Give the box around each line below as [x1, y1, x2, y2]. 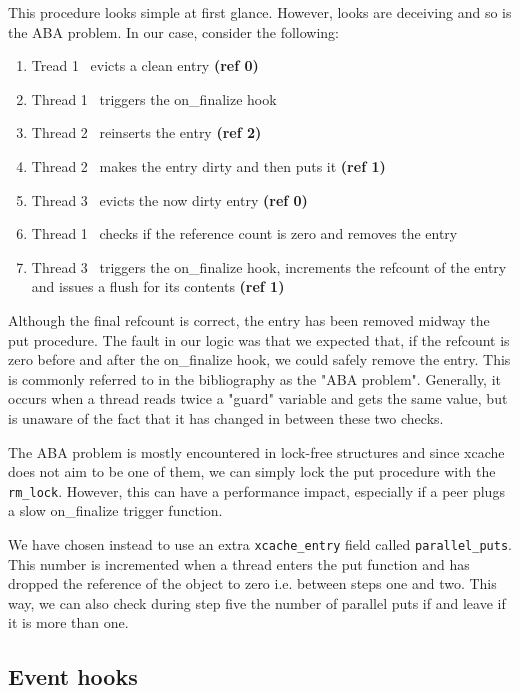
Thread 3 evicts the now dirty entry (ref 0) [31, 189, 308, 210]
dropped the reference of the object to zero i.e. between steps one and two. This [8, 573, 497, 594]
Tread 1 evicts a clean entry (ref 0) [31, 55, 259, 76]
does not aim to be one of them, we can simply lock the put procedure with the [8, 461, 496, 482]
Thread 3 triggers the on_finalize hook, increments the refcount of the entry [31, 256, 507, 277]
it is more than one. [8, 612, 129, 633]
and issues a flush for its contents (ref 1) [31, 276, 285, 297]
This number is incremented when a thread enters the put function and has [8, 553, 470, 574]
